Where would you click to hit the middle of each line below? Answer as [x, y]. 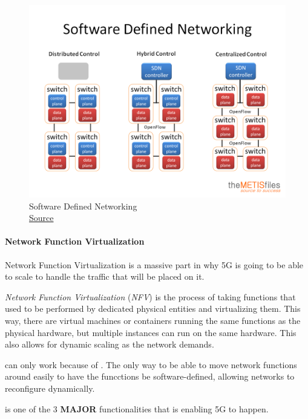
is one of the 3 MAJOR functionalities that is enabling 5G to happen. [137, 408]
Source [41, 218]
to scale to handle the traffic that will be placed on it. [105, 276]
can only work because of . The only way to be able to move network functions [151, 364]
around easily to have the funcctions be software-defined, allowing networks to [150, 376]
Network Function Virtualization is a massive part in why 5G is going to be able [154, 264]
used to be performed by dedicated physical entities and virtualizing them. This [153, 308]
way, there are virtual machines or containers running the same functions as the [153, 320]
